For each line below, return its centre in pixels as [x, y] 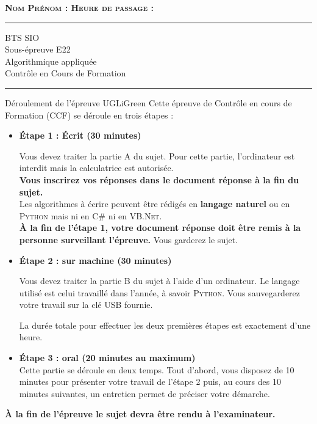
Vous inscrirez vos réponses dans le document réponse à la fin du [159, 179]
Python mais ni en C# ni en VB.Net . [91, 215]
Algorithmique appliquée [51, 61]
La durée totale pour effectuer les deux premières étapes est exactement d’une [165, 325]
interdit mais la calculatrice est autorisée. [96, 168]
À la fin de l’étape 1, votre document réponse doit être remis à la [160, 228]
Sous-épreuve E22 [38, 49]
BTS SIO [22, 37]
